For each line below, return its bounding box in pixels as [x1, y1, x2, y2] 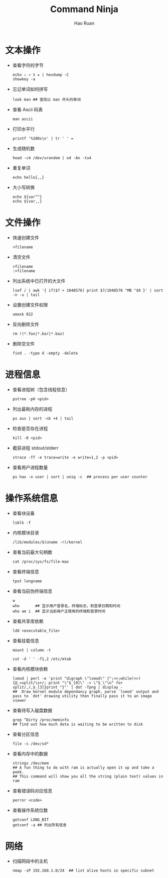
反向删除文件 [12, 321, 39, 327]
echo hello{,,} [12, 175, 45, 180]
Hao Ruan [74, 20, 95, 26]
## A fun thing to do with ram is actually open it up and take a [12, 765, 154, 770]
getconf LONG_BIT [12, 817, 49, 822]
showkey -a [12, 76, 36, 81]
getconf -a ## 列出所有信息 [12, 822, 67, 827]
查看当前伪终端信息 [12, 588, 53, 594]
